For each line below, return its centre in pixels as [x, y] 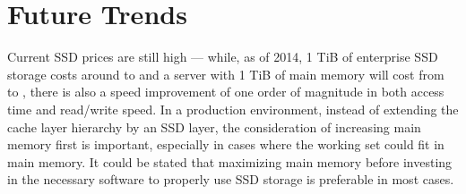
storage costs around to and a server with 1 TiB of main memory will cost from [226, 74]
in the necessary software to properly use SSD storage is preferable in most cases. [231, 179]
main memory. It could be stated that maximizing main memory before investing [230, 161]
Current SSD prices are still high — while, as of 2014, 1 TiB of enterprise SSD [223, 57]
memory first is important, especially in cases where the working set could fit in [226, 144]
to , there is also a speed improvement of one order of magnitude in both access [226, 92]
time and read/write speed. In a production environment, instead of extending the [233, 109]
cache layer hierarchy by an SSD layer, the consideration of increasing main [214, 127]
